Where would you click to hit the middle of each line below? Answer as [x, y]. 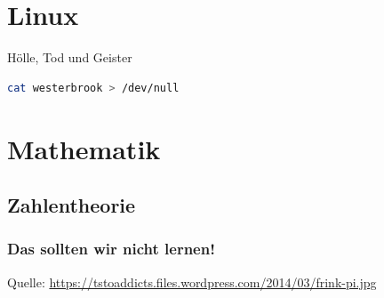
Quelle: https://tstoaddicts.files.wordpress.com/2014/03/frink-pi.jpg [192, 282]
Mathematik [84, 148]
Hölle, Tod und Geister [70, 57]
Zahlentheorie [72, 205]
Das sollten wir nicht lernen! [111, 249]
